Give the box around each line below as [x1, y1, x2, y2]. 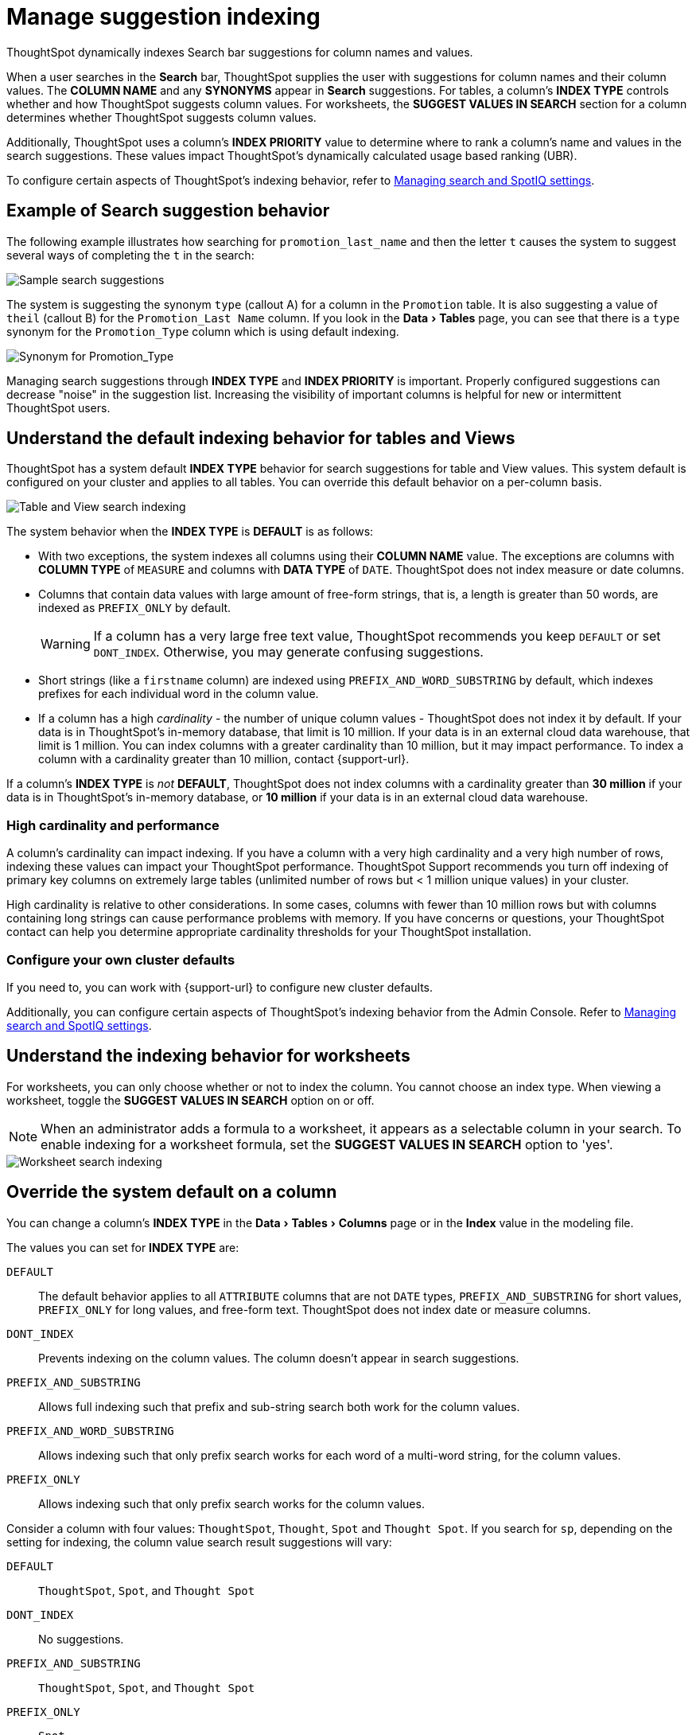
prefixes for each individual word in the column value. [38, 687, 319, 701]
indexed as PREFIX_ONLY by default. [38, 601, 231, 615]
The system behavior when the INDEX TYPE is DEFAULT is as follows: [6, 524, 374, 539]
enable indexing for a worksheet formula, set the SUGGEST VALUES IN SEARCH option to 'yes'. [41, 1136, 613, 1152]
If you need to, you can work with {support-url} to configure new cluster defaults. [6, 980, 433, 994]
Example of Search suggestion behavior [6, 201, 330, 221]
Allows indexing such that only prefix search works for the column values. [38, 1496, 425, 1511]
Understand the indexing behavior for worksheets [6, 1046, 410, 1066]
